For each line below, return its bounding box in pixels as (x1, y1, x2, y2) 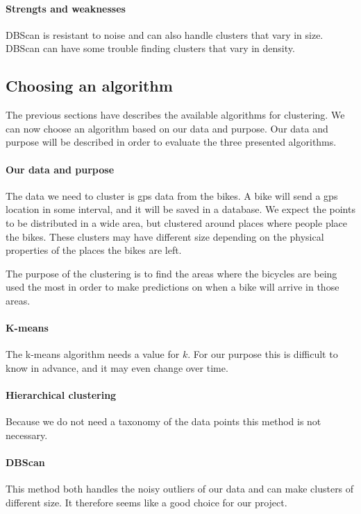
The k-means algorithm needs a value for (6, 347, 180, 361)
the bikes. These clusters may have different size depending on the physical (6, 229, 324, 243)
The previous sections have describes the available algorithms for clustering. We (6, 108, 345, 122)
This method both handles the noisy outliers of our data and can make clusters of (6, 481, 354, 496)
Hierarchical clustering (6, 388, 117, 402)
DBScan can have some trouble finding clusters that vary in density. (6, 41, 295, 55)
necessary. (6, 427, 48, 442)
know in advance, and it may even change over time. (6, 360, 228, 375)
